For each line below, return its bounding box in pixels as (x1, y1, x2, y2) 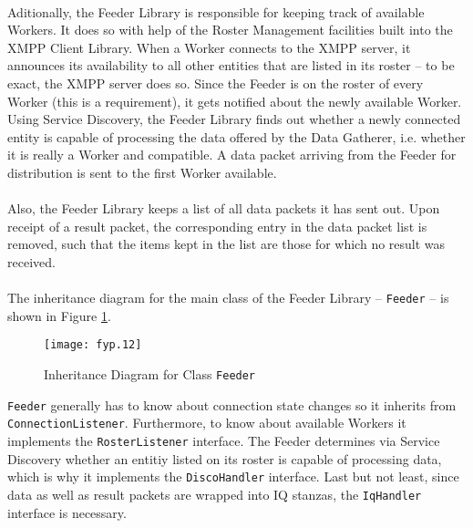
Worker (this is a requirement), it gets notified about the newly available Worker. (7, 91, 462, 110)
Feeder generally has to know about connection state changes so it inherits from (7, 395, 457, 414)
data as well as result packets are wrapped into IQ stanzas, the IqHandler (7, 484, 422, 503)
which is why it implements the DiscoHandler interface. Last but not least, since (7, 467, 459, 486)
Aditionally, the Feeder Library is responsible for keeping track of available (7, 2, 425, 21)
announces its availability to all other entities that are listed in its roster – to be (7, 56, 455, 75)
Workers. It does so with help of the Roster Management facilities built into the (7, 20, 453, 39)
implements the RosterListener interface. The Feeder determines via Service (7, 430, 440, 450)
